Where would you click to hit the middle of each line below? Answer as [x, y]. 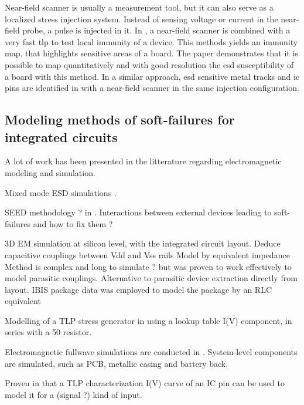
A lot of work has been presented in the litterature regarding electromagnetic [143, 161]
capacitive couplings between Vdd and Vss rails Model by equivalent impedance [147, 254]
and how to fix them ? [73, 223]
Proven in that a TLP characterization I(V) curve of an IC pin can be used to [145, 383]
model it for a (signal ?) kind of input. [74, 394]
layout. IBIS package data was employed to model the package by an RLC [138, 289]
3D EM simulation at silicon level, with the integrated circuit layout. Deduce [143, 243]
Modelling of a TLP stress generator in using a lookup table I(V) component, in [148, 320]
